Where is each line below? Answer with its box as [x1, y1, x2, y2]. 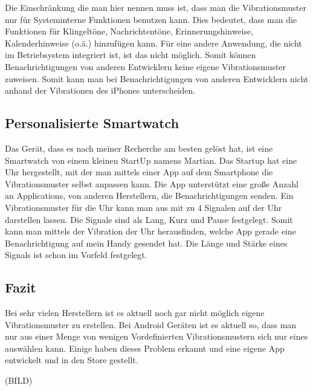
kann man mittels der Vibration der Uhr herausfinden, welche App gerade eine [5, 225, 296, 238]
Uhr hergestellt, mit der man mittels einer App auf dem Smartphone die [5, 166, 273, 178]
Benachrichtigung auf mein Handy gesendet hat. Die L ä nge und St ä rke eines [5, 236, 288, 249]
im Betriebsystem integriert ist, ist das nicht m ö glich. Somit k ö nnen [5, 48, 256, 61]
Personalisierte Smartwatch [5, 114, 179, 132]
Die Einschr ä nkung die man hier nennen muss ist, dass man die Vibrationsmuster [5, 1, 306, 13]
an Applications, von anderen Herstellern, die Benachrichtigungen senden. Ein [5, 189, 294, 202]
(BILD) [5, 374, 33, 387]
